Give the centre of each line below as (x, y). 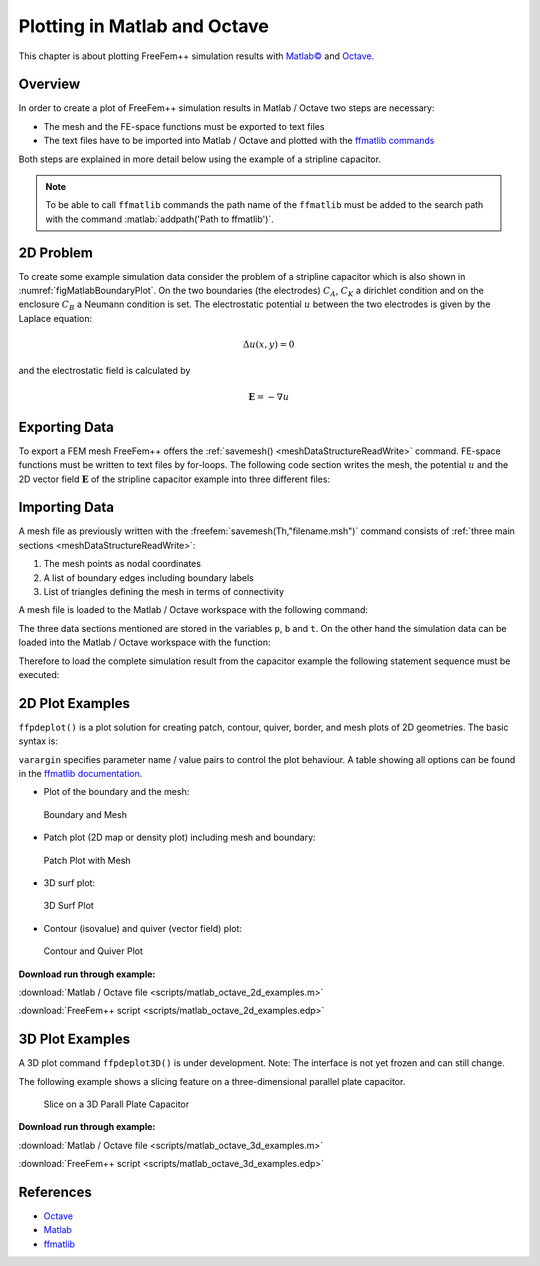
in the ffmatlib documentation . (80, 774)
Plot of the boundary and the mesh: (116, 792)
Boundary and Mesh (85, 814)
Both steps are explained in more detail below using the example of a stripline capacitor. (200, 159)
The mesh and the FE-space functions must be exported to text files (184, 126)
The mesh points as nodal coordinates (122, 564)
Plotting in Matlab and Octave (144, 26)
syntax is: (38, 741)
